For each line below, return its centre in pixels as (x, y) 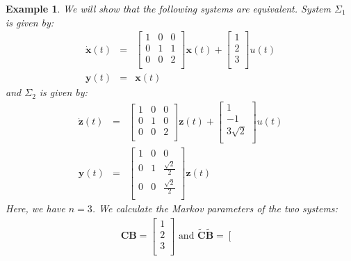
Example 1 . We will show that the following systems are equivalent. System (168, 8)
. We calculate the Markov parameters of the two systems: (215, 208)
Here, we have (35, 208)
